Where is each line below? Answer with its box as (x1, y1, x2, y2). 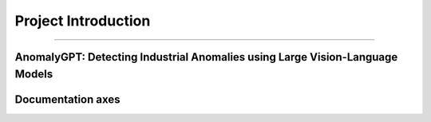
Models (14, 67, 53, 81)
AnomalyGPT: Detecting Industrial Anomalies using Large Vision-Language (14, 50, 398, 64)
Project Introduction (14, 12, 151, 30)
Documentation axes (14, 92, 121, 106)
